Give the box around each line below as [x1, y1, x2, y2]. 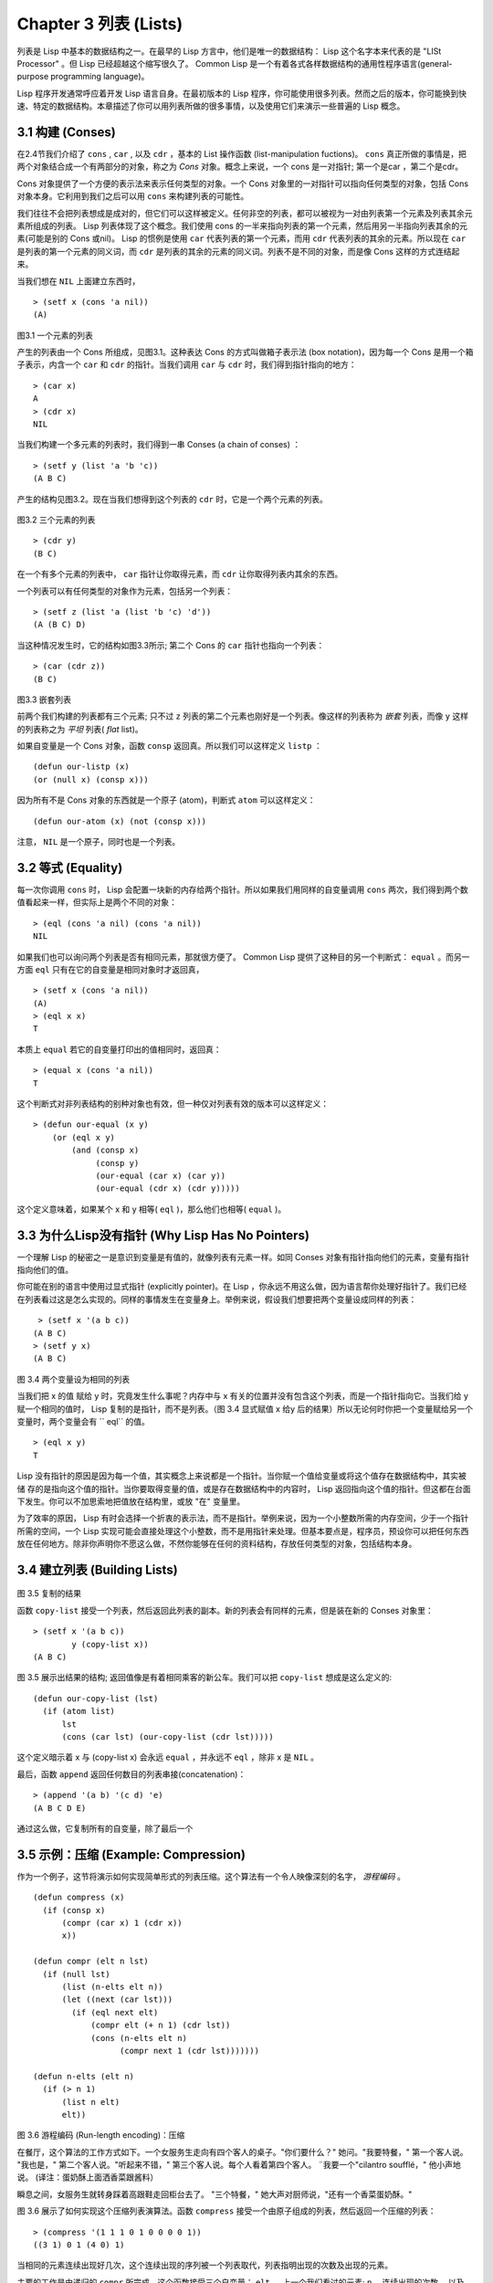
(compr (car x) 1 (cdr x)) [61, 1918, 183, 1929]
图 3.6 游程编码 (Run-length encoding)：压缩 [16, 2130, 185, 2141]
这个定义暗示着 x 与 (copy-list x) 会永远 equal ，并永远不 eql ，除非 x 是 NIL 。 [16, 1752, 320, 1762]
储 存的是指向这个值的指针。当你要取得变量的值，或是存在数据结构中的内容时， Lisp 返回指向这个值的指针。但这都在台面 [16, 1483, 472, 1494]
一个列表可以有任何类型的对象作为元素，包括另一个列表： [16, 585, 233, 596]
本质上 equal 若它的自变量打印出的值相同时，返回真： [16, 1044, 223, 1055]
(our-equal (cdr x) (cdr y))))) [95, 1184, 241, 1194]
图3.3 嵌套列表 [16, 694, 72, 705]
